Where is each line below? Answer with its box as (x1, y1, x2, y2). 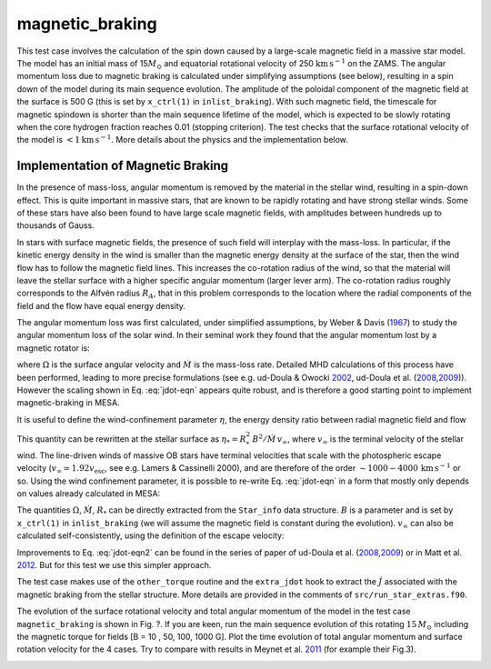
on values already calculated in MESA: (16, 487, 161, 499)
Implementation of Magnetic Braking (16, 158, 229, 174)
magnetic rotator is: (16, 342, 90, 354)
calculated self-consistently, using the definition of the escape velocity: (16, 530, 285, 541)
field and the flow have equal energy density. (16, 300, 186, 311)
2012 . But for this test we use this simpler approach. (16, 559, 212, 570)
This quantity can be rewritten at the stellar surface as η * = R (16, 434, 247, 446)
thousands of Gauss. (16, 220, 95, 231)
